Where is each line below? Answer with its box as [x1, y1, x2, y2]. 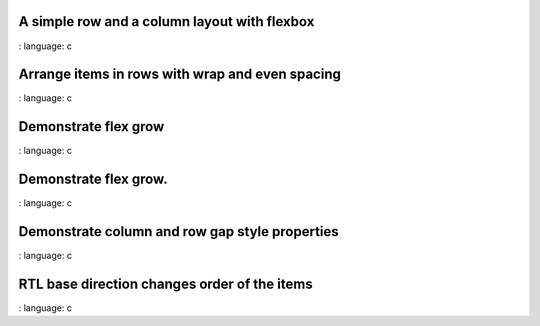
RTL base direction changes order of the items [18, 275, 314, 292]
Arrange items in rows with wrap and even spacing [18, 66, 342, 83]
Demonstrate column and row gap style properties [18, 223, 339, 240]
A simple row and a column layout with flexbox [18, 13, 315, 30]
